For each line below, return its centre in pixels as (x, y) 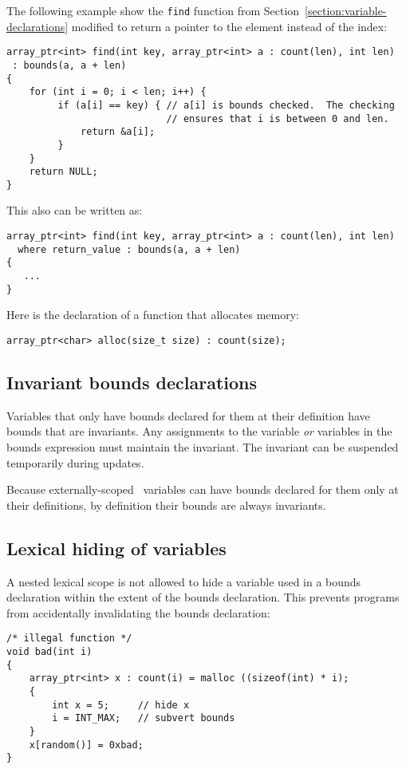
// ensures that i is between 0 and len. (278, 118)
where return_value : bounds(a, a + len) (129, 249)
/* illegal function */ (69, 639)
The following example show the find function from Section (153, 10)
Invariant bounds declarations (132, 382)
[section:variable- (346, 10)
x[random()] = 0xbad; (86, 745)
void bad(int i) (49, 652)
